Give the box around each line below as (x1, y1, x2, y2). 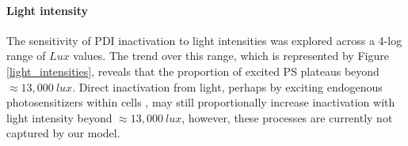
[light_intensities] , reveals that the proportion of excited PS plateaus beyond (6, 62, 379, 79)
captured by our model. (6, 125, 120, 141)
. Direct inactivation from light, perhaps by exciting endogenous (72, 78, 383, 95)
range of (6, 47, 46, 64)
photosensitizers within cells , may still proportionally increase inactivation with (6, 94, 395, 110)
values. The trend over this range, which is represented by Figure (73, 47, 389, 64)
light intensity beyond (6, 109, 112, 125)
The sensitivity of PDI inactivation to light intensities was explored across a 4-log (6, 32, 402, 48)
